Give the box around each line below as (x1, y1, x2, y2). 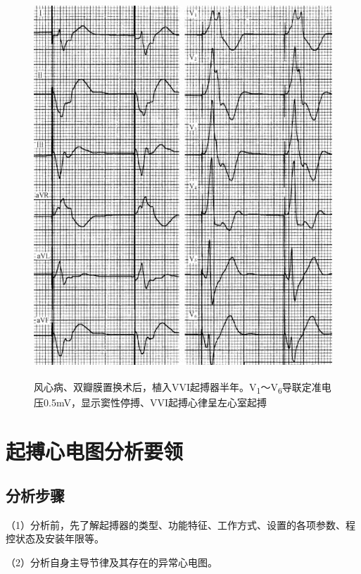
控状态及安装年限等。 (6, 531, 104, 546)
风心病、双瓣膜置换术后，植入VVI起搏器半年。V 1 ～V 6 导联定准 (34, 379, 322, 396)
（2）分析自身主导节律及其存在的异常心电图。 (6, 555, 217, 570)
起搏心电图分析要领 (6, 436, 184, 465)
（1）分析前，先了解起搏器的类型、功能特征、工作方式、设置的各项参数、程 (6, 517, 355, 532)
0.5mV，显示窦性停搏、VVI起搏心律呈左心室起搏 (43, 394, 267, 409)
